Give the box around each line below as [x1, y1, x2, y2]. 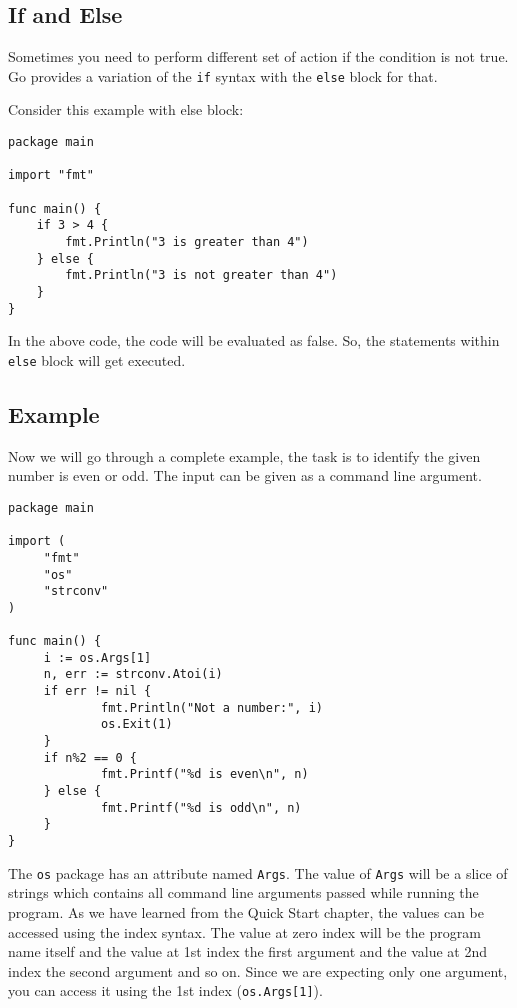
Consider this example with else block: [8, 99, 244, 120]
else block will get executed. [8, 349, 186, 370]
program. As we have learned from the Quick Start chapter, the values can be [8, 901, 484, 922]
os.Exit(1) [101, 717, 173, 732]
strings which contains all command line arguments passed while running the [8, 882, 479, 903]
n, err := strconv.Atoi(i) [43, 667, 223, 682]
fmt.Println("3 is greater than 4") [65, 234, 309, 249]
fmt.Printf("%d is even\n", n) [101, 767, 309, 782]
